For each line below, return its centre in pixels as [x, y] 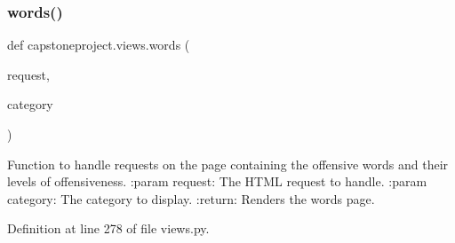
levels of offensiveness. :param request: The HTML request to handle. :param [217, 181]
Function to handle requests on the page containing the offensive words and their [228, 164]
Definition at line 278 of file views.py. [108, 228]
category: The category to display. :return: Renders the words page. [191, 198]
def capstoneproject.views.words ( [99, 45]
